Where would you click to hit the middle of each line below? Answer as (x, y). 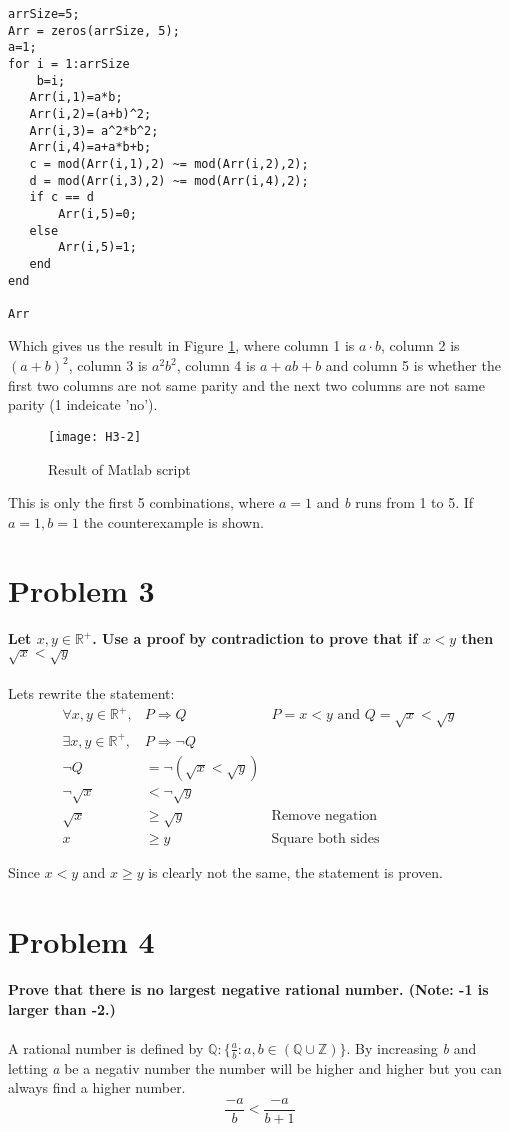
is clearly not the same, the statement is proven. (295, 872)
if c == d (61, 197)
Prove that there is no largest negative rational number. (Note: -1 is (248, 989)
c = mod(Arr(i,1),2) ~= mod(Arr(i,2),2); (169, 163)
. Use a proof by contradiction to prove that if (255, 638)
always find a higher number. (97, 1087)
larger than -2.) (62, 1008)
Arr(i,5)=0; (97, 213)
